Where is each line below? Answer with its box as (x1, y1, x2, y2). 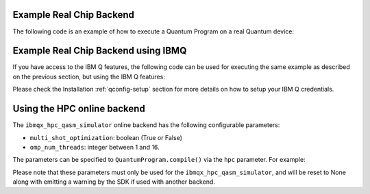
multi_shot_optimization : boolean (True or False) (29, 133, 183, 141)
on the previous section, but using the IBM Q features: (12, 72, 166, 81)
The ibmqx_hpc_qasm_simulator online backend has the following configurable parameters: (12, 121, 280, 129)
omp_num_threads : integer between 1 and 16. (29, 143, 160, 151)
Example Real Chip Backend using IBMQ (12, 45, 187, 57)
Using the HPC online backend (12, 103, 145, 115)
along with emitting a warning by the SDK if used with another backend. (12, 178, 216, 186)
